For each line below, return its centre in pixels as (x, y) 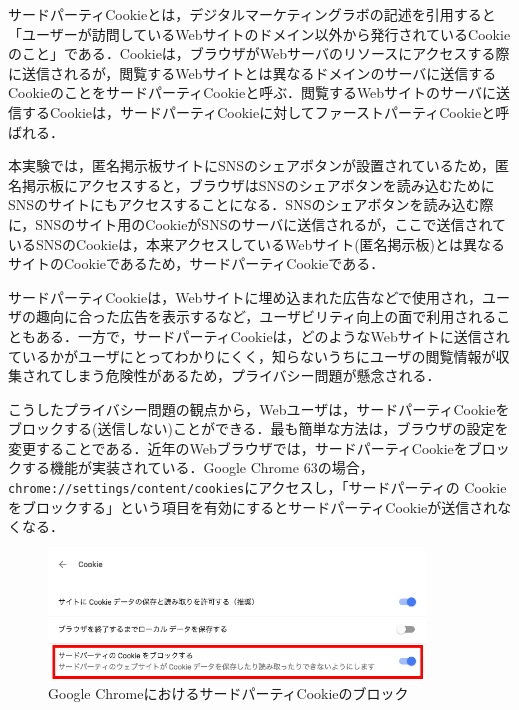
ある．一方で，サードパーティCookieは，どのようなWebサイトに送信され (272, 335)
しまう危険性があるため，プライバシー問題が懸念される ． (252, 375)
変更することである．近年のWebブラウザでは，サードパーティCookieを (238, 447)
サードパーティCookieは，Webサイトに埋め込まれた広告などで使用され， (245, 296)
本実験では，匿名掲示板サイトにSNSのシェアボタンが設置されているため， (251, 165)
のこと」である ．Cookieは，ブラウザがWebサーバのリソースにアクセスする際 (259, 53)
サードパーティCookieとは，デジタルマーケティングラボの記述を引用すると (252, 14)
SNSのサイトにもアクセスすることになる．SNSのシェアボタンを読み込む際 (251, 204)
